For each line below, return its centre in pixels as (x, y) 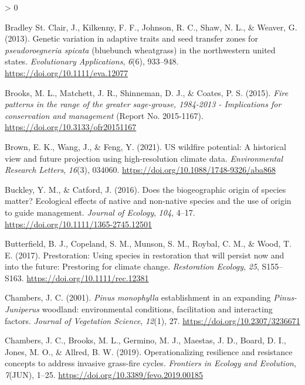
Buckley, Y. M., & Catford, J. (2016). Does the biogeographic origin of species (145, 189)
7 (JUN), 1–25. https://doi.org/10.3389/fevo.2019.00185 (104, 375)
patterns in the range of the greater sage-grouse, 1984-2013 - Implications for (143, 104)
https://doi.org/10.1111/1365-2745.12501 (78, 224)
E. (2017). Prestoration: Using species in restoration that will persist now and (145, 255)
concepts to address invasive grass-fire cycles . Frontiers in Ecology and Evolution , (150, 363)
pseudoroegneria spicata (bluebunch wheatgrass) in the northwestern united (140, 50)
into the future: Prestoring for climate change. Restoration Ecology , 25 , (132, 266)
